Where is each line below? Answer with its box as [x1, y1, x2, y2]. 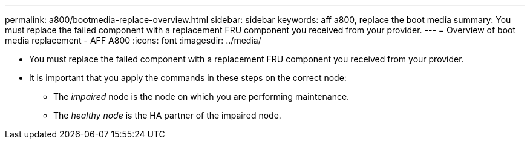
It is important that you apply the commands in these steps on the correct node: [29, 73, 347, 83]
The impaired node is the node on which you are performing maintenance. [53, 91, 350, 102]
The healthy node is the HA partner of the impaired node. [53, 110, 281, 120]
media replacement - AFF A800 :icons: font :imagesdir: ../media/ [5, 35, 261, 45]
